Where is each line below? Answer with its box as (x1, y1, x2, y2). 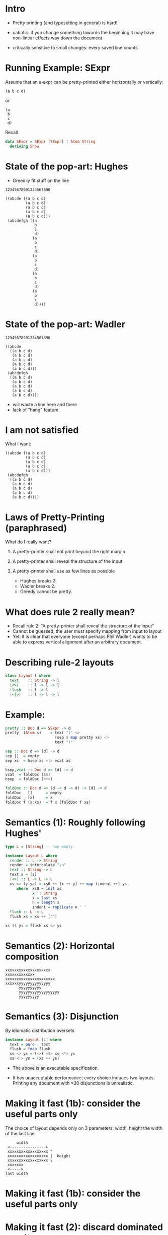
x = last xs (32, 895, 57, 900)
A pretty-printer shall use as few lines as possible (12, 568, 115, 574)
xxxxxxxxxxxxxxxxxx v (7, 1157, 53, 1163)
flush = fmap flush (10, 1047, 51, 1052)
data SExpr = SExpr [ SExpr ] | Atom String (5, 139, 96, 144)
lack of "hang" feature (12, 407, 59, 413)
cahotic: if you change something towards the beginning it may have (12, 29, 155, 35)
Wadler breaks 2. (20, 583, 56, 590)
